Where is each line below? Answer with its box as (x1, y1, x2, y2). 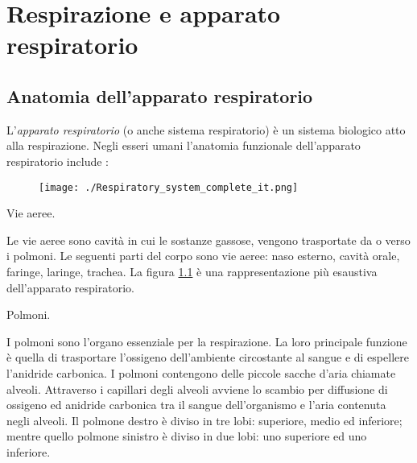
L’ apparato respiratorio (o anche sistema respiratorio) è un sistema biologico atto (6, 121, 406, 138)
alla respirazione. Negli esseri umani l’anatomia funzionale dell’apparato (6, 137, 361, 154)
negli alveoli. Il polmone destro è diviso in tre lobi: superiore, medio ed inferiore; (6, 411, 403, 428)
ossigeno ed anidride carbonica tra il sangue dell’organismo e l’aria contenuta (6, 396, 386, 413)
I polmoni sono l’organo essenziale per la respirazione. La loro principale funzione (6, 333, 407, 349)
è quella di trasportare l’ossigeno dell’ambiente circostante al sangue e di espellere (6, 349, 409, 366)
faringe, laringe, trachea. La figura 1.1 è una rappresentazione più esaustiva (6, 263, 378, 279)
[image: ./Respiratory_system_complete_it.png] (39, 181, 299, 193)
